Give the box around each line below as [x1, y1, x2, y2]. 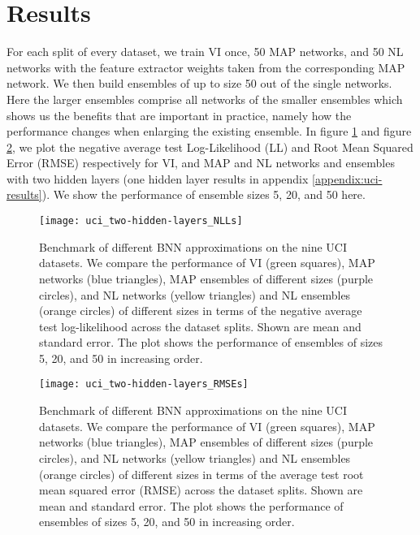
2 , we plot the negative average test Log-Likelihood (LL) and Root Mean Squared [6, 138, 414, 155]
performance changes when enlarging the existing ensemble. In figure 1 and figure [6, 123, 412, 140]
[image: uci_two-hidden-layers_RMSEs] [39, 378, 249, 390]
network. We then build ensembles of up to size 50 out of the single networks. [6, 75, 392, 92]
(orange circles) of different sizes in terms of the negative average [39, 302, 362, 319]
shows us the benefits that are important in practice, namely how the [6, 106, 352, 123]
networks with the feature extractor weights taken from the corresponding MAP [6, 58, 405, 76]
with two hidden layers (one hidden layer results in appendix [6, 170, 309, 187]
